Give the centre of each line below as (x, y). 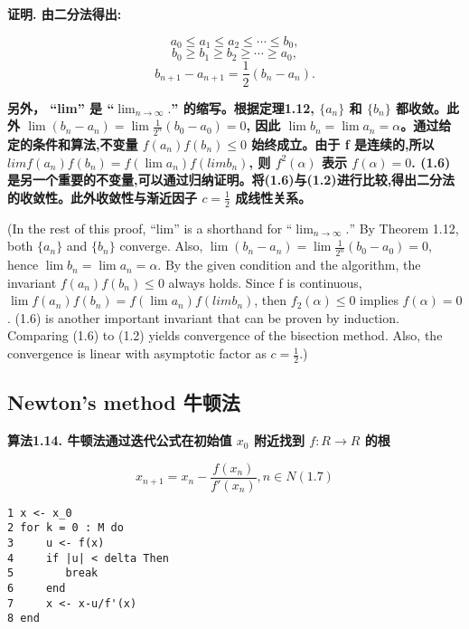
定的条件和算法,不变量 (73, 144)
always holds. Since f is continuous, (265, 282)
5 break (53, 573)
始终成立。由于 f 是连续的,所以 (343, 144)
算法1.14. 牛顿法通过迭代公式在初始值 (120, 440)
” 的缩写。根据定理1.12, (243, 107)
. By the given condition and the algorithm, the (289, 265)
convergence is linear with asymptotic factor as (137, 353)
